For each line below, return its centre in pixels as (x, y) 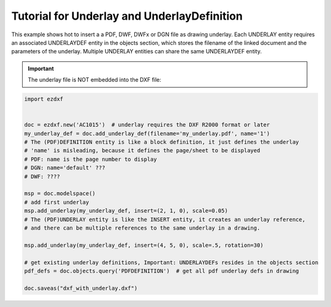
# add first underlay (57, 202)
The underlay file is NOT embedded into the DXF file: (95, 80)
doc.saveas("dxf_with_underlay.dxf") (81, 288)
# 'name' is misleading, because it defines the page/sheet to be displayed (142, 151)
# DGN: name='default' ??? (65, 168)
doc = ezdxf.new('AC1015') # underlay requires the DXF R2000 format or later (147, 125)
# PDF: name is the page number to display (91, 159)
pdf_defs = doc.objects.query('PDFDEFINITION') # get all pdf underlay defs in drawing (162, 271)
